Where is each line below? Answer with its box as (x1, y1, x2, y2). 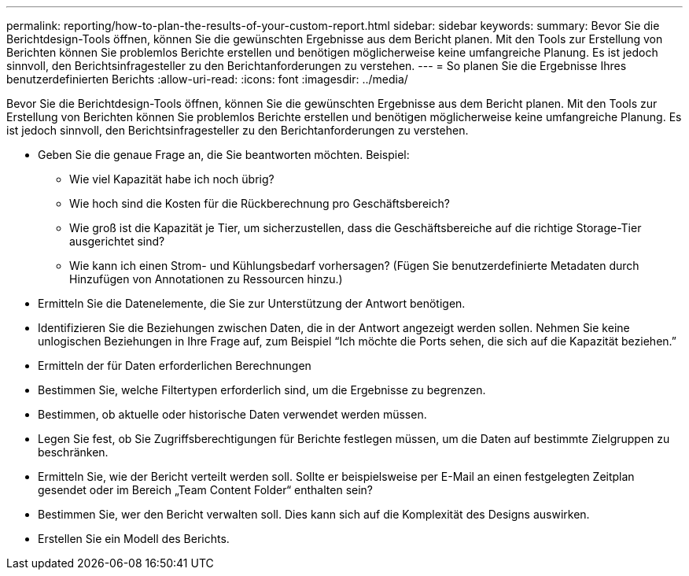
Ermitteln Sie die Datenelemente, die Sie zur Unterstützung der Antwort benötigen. (38, 297, 466, 310)
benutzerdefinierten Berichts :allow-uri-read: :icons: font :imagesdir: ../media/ (6, 72, 408, 86)
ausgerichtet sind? (69, 234, 165, 248)
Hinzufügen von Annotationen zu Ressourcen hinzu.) (69, 272, 343, 286)
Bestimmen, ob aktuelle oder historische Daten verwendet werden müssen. (38, 408, 427, 421)
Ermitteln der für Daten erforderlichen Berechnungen (38, 359, 311, 372)
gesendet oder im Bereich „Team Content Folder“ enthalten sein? (38, 483, 374, 497)
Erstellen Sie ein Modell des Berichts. (38, 532, 230, 545)
